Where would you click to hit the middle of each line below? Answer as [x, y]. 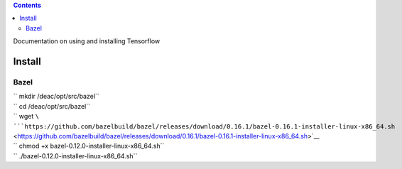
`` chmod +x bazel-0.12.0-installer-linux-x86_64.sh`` [89, 146]
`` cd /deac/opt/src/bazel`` [52, 106]
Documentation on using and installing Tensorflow [87, 41]
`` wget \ [26, 116]
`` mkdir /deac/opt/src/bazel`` [56, 97]
